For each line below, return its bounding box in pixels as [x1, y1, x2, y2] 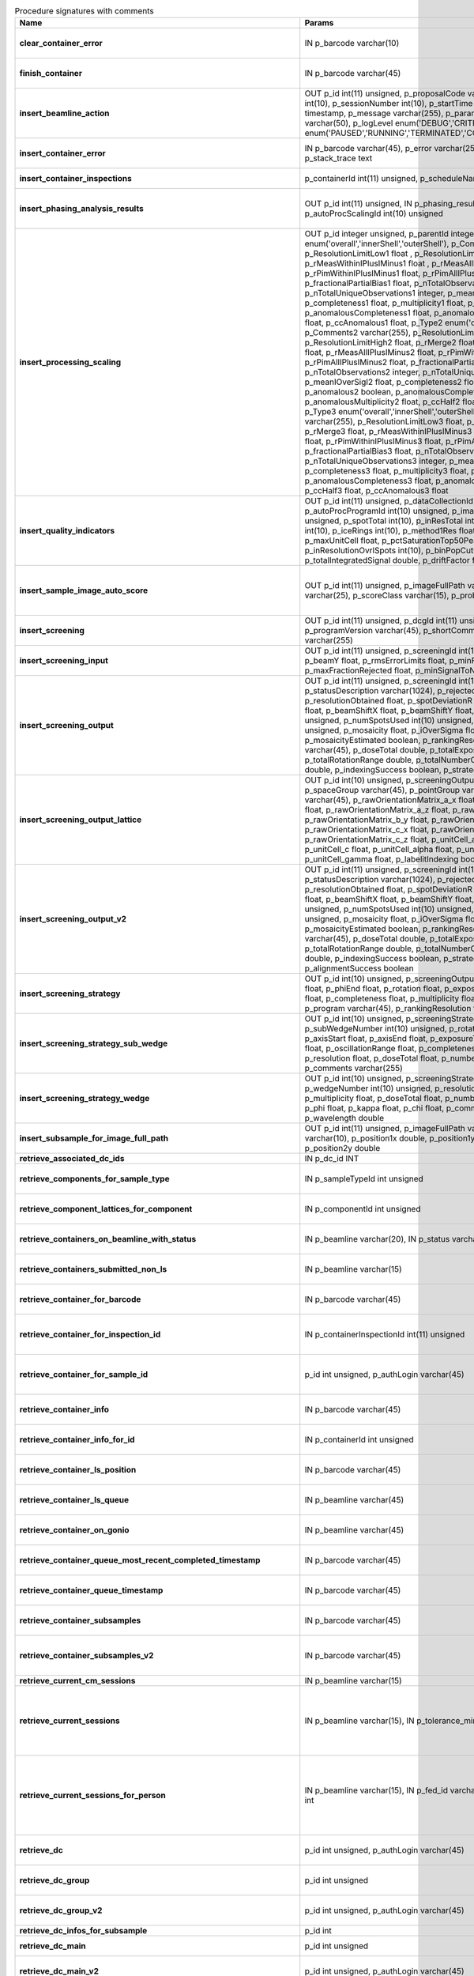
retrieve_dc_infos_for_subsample [19, 1925, 148, 1936]
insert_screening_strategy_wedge [19, 1093, 150, 1104]
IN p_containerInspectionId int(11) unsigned [304, 1329, 465, 1340]
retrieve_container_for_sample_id [19, 1369, 149, 1380]
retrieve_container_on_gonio [19, 1525, 130, 1536]
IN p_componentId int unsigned [304, 1204, 421, 1215]
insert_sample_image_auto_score [19, 585, 149, 596]
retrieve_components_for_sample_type [19, 1174, 170, 1185]
